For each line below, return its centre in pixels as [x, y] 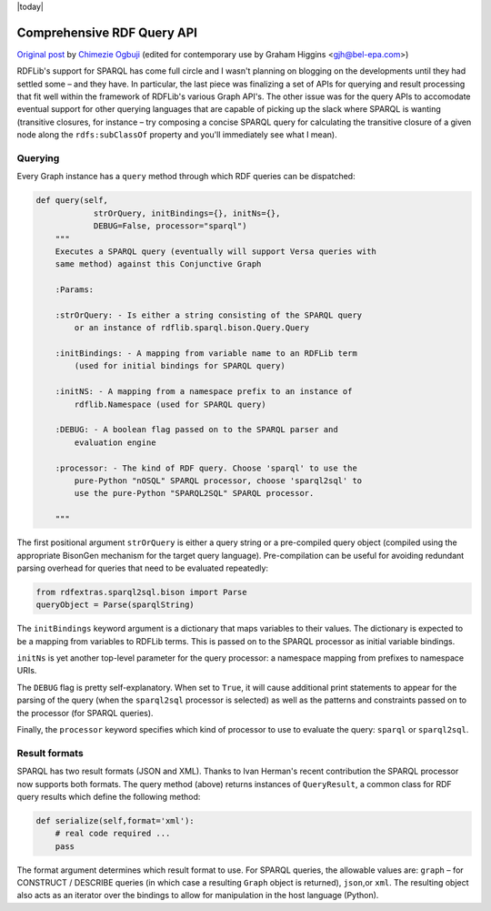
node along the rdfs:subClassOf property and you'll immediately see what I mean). [177, 135]
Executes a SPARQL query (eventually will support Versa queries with [216, 251]
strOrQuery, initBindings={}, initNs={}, [187, 213]
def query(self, [72, 201]
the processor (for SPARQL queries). [85, 713]
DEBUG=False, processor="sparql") [170, 226]
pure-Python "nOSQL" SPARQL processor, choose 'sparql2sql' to [218, 481]
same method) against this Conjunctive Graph [158, 264]
